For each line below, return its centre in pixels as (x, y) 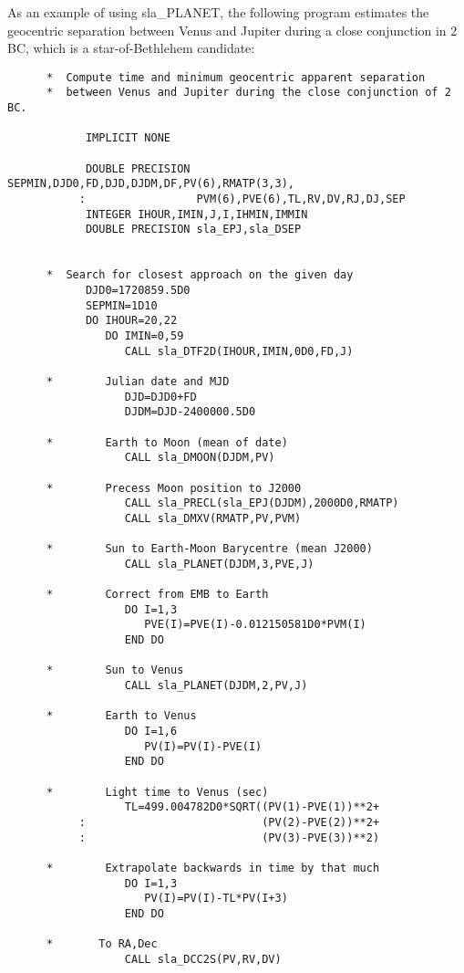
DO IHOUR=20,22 (131, 321)
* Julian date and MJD (138, 381)
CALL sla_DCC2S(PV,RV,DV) (203, 959)
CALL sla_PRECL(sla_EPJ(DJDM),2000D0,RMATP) (262, 503)
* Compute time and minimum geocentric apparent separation (236, 77)
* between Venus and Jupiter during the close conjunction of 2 (248, 93)
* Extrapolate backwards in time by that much (213, 868)
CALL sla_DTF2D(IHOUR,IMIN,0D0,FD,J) (239, 351)
